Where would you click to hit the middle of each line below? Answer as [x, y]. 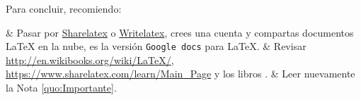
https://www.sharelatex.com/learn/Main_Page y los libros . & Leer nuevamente [180, 74]
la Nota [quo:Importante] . [61, 88]
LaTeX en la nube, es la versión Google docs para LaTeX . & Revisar [156, 46]
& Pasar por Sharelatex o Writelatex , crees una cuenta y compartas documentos [180, 32]
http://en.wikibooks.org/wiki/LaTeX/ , [90, 60]
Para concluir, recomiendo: [64, 8]
